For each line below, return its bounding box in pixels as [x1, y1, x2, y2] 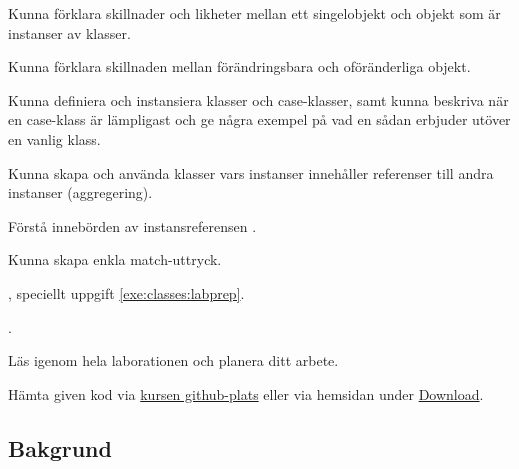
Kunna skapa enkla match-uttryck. [8, 249, 222, 270]
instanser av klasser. [8, 22, 131, 43]
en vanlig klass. [8, 128, 101, 149]
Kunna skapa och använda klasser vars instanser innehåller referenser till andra [8, 162, 494, 183]
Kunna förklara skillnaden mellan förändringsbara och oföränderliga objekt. [8, 56, 471, 77]
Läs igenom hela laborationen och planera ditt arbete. [8, 350, 339, 371]
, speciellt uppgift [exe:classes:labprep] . [8, 282, 245, 303]
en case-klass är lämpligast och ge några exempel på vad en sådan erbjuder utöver [8, 109, 511, 130]
